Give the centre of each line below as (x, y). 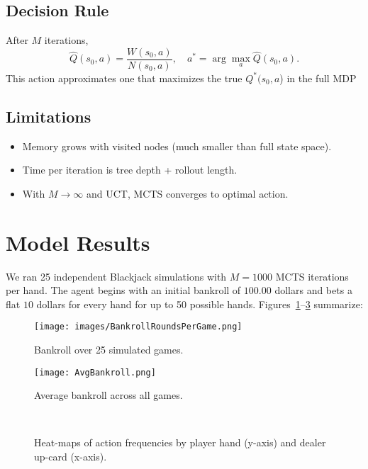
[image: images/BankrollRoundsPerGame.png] (138, 327)
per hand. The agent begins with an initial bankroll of (123, 290)
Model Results (78, 242)
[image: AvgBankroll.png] (95, 372)
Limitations (49, 116)
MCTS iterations (312, 276)
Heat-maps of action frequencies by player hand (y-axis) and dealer (180, 442)
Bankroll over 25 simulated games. (109, 349)
